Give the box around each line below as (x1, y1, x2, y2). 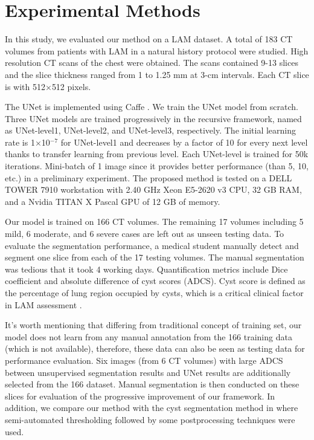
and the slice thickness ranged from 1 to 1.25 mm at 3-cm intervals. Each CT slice (5, 68, 309, 80)
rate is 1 (5, 135, 35, 148)
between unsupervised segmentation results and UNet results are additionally (5, 366, 291, 378)
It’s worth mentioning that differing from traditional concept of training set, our (5, 319, 302, 331)
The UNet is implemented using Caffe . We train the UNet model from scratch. (5, 100, 299, 113)
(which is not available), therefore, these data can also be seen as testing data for (5, 342, 305, 355)
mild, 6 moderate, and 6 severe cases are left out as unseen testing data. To (5, 227, 284, 240)
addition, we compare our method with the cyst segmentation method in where (5, 401, 298, 414)
